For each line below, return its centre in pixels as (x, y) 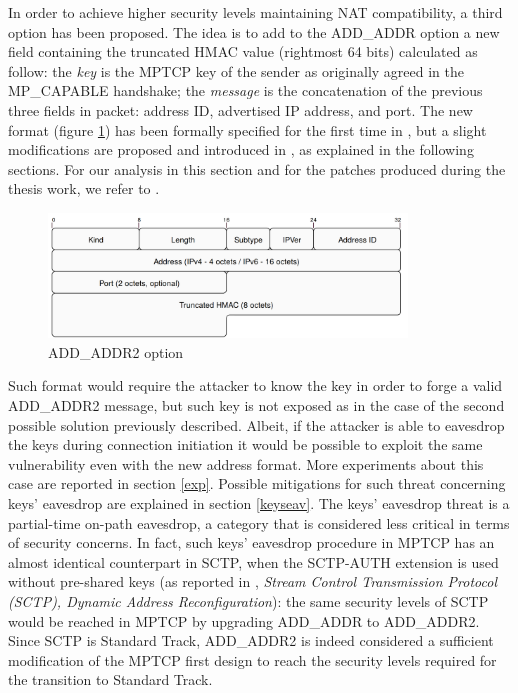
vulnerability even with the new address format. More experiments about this (246, 463)
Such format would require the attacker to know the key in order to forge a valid (255, 385)
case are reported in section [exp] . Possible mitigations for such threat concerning (257, 483)
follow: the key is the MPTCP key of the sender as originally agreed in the (236, 70)
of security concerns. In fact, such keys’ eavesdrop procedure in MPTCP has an (251, 542)
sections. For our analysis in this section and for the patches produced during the (257, 168)
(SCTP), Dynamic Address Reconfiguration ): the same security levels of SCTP (248, 600)
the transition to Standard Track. (110, 679)
